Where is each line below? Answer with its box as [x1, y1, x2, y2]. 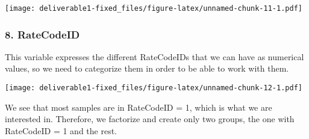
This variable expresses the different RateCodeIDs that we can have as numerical [5, 50, 304, 63]
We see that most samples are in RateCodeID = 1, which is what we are [5, 100, 272, 113]
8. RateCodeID [5, 26, 80, 42]
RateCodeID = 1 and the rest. [5, 124, 117, 137]
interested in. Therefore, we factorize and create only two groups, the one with [5, 113, 295, 125]
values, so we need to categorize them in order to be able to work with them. [5, 62, 289, 75]
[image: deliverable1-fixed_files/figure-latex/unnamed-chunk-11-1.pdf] [5, 4, 302, 13]
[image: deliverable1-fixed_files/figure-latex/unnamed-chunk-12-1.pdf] [5, 84, 302, 93]
